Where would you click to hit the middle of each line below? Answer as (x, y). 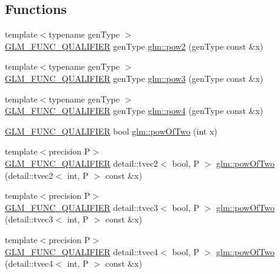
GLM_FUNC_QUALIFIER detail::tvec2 (82, 163)
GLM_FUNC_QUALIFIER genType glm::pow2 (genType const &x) (134, 46)
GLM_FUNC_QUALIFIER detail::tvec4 (82, 251)
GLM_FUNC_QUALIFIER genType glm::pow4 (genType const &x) (134, 111)
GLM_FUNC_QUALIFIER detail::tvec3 (82, 207)
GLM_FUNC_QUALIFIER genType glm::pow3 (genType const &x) (134, 78)
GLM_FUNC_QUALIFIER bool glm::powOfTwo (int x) (111, 131)
